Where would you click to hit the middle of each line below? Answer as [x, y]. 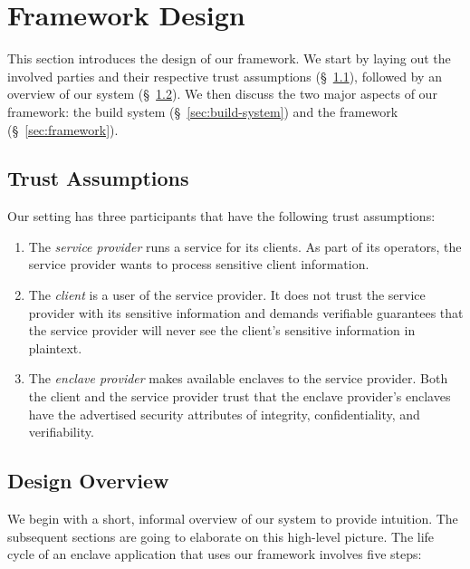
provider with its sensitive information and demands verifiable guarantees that [246, 312]
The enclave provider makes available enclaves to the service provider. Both [238, 378]
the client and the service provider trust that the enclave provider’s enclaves [240, 396]
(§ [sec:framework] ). [63, 129]
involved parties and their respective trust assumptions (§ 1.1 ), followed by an [225, 76]
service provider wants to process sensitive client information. [199, 264]
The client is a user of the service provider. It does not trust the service [227, 295]
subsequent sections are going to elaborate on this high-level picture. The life [221, 536]
